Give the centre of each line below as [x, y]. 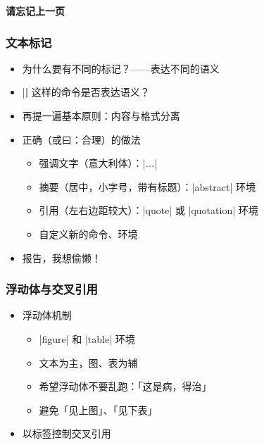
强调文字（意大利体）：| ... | [98, 163]
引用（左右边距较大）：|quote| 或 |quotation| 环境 [149, 210]
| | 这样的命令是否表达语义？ [86, 92]
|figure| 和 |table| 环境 [87, 338]
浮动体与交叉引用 [52, 289]
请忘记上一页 [35, 11]
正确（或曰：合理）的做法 [81, 139]
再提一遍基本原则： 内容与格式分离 [101, 115]
